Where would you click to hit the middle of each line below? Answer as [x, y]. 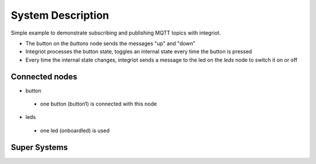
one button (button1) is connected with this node [99, 104]
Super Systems [39, 147]
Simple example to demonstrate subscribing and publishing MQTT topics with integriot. [116, 33]
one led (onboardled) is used [75, 130]
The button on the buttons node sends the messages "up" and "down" [111, 43]
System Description [60, 15]
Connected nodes [44, 76]
